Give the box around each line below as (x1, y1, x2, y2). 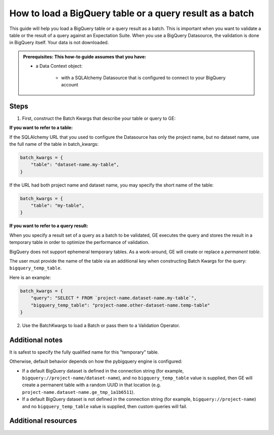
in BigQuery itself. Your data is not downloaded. (9, 40, 109, 46)
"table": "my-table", (30, 203, 85, 208)
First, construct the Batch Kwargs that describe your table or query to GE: (22, 115, 176, 121)
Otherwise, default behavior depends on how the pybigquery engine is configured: (9, 358, 183, 364)
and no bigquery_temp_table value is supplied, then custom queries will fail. (22, 403, 188, 409)
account (61, 81, 79, 87)
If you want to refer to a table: (9, 125, 73, 131)
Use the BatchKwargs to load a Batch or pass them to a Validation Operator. (22, 322, 180, 328)
